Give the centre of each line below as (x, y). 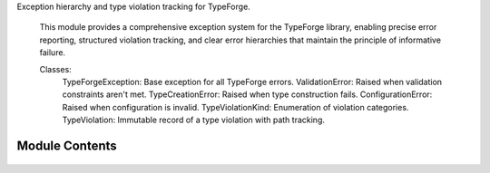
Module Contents (67, 145)
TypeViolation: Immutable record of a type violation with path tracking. (194, 120)
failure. (53, 53)
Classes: (55, 69)
